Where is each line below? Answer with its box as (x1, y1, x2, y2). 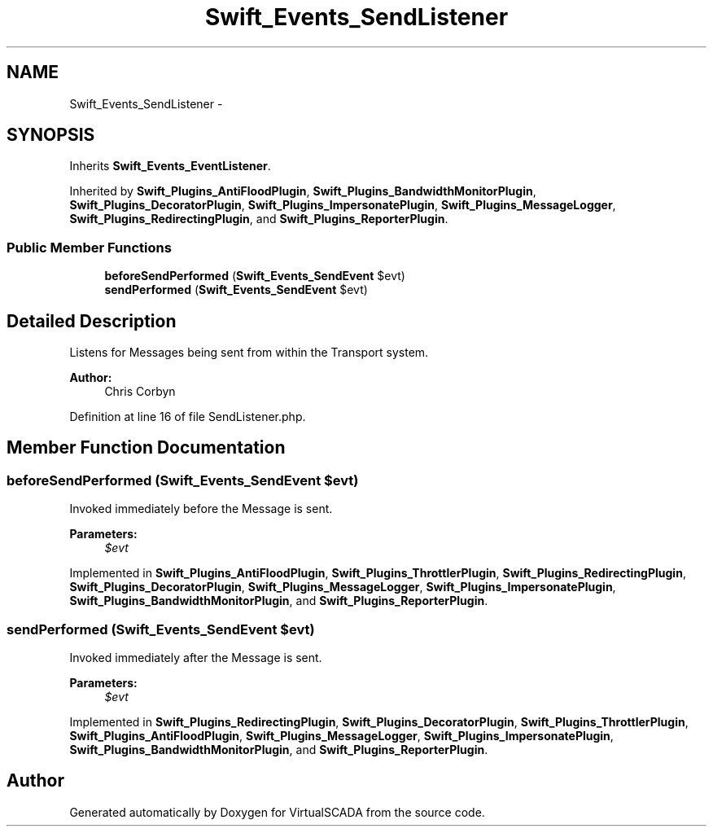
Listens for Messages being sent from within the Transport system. (69, 345, 429, 360)
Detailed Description (7, 310, 177, 331)
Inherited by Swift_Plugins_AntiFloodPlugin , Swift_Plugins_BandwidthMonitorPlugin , (69, 184, 536, 199)
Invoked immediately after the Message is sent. (69, 651, 322, 664)
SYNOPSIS (7, 125, 95, 146)
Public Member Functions (7, 239, 172, 256)
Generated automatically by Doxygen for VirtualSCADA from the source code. (69, 805, 485, 819)
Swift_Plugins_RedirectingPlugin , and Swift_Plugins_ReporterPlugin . (69, 212, 448, 226)
